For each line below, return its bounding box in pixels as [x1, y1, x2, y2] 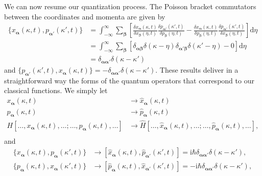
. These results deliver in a [155, 64, 239, 75]
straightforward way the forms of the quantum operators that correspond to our [4, 75, 254, 85]
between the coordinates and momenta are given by [4, 11, 165, 21]
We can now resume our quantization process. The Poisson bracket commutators [4, 1, 256, 11]
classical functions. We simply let [4, 85, 108, 96]
